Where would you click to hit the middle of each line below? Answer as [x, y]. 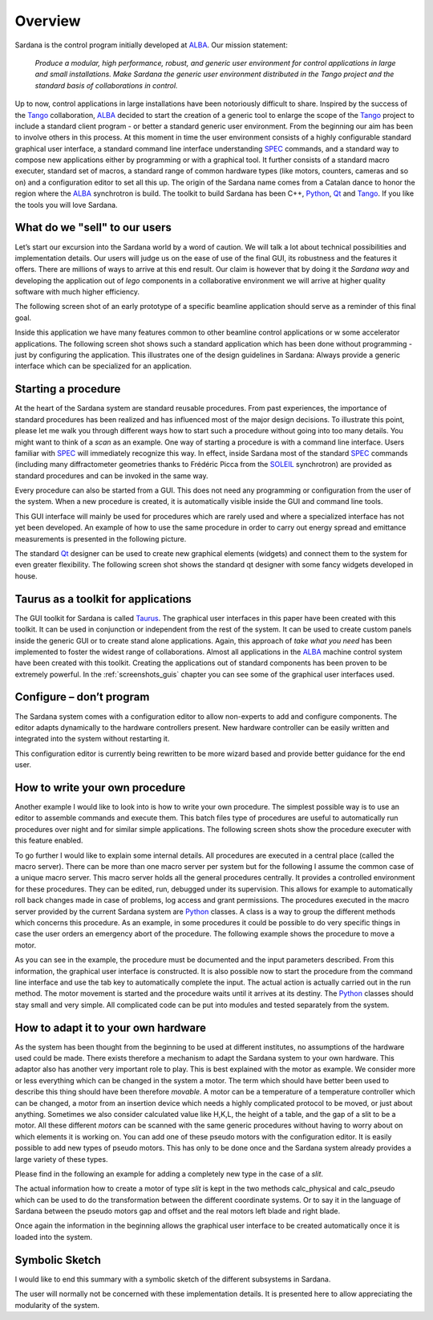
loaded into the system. [53, 1237]
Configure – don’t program [82, 697]
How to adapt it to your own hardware [110, 1028]
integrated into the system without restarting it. [92, 739]
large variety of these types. [61, 1159]
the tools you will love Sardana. [66, 205]
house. [26, 576]
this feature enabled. [49, 841]
